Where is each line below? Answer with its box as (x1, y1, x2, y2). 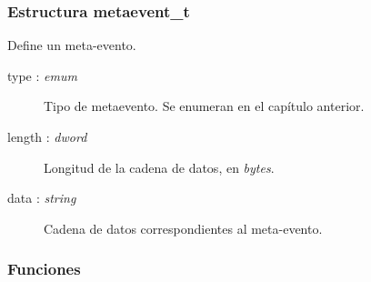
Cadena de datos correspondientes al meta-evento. (44, 218, 323, 237)
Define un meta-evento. (7, 35, 136, 55)
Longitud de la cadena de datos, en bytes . (44, 157, 275, 176)
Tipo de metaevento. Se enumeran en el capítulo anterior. (44, 96, 365, 116)
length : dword (7, 127, 87, 146)
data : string (7, 188, 76, 207)
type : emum (7, 65, 77, 85)
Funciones (7, 257, 81, 280)
